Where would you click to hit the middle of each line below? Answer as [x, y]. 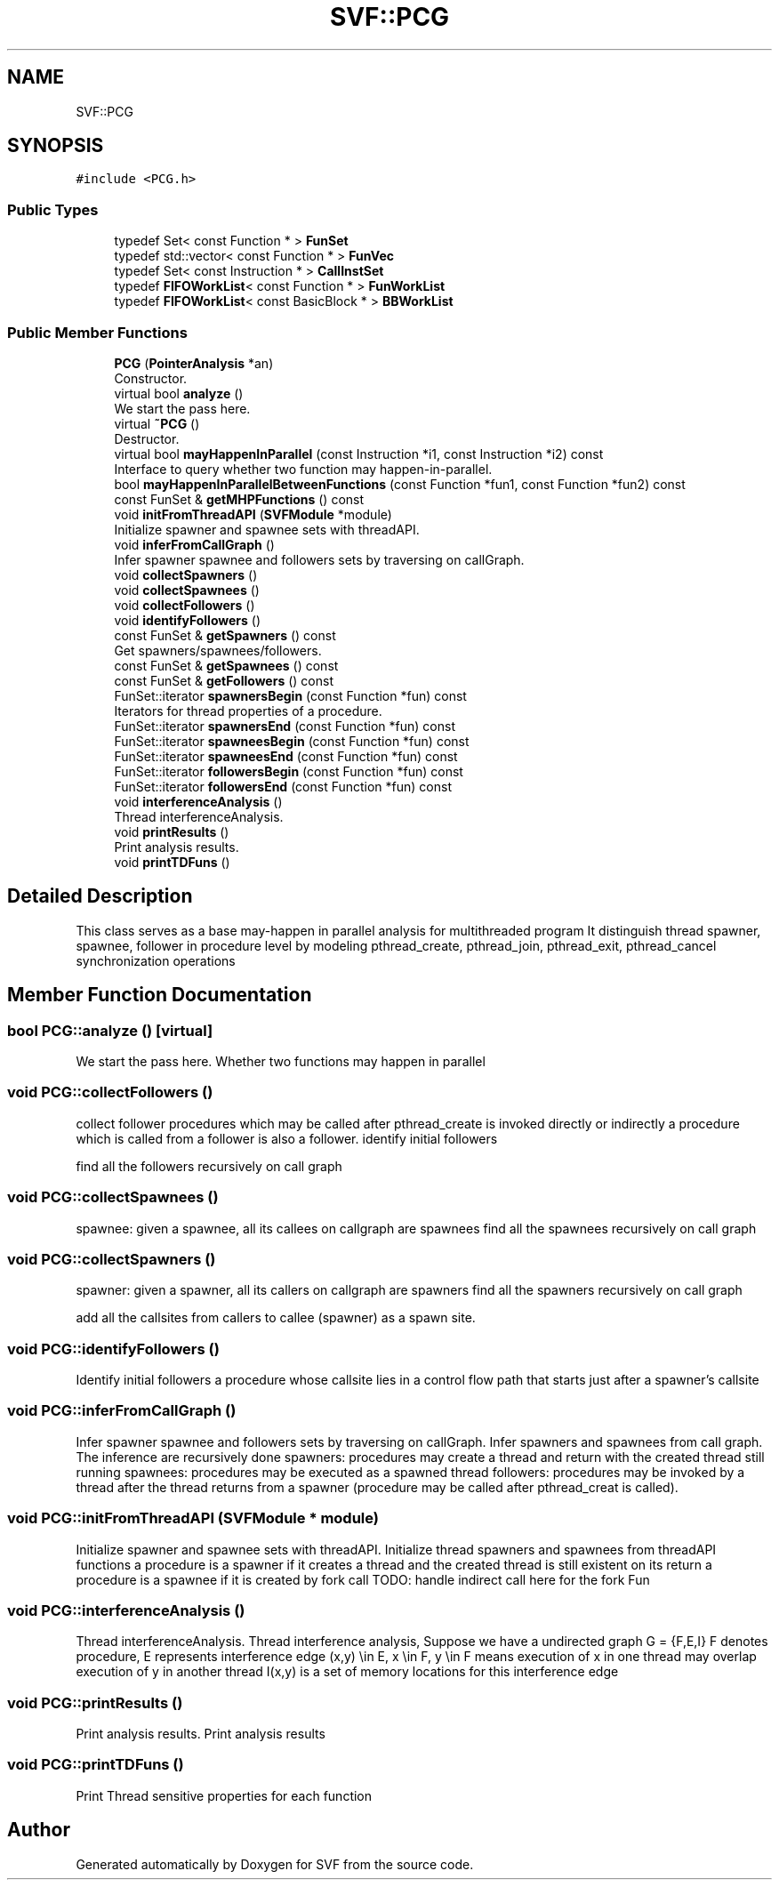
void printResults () [172, 831]
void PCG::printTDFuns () [96, 1765]
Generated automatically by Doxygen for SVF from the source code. [275, 1864]
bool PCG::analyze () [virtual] [110, 1030]
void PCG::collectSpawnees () [113, 1197]
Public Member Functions [97, 332]
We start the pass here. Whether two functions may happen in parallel [281, 1061]
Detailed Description [100, 896]
